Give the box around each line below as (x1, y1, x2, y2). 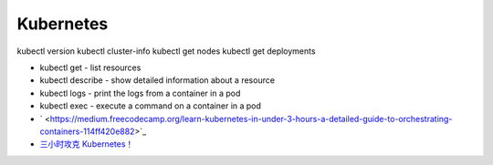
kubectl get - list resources (39, 62, 142, 73)
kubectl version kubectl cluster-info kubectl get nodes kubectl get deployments (16, 46, 316, 57)
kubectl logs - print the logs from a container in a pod (39, 88, 241, 98)
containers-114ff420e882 (39, 126, 135, 137)
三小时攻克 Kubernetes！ (39, 139, 134, 150)
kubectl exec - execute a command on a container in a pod (39, 100, 262, 111)
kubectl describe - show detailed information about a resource (39, 75, 276, 86)
